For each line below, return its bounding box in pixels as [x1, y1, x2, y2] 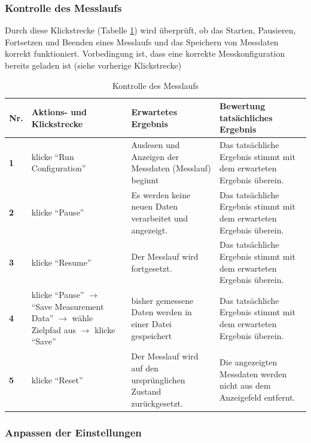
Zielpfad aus [31, 323, 77, 336]
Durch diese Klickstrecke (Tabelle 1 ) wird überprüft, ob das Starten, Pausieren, [5, 24, 296, 36]
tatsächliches [219, 111, 273, 124]
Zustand [131, 385, 161, 398]
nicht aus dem [219, 379, 271, 392]
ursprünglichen [131, 373, 185, 386]
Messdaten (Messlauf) [131, 162, 211, 174]
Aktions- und [31, 105, 87, 118]
